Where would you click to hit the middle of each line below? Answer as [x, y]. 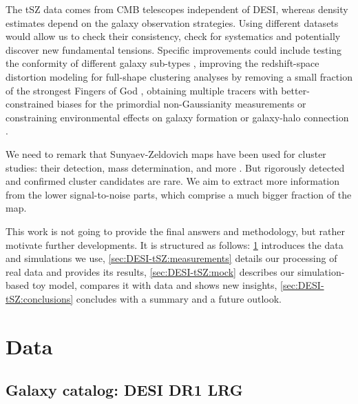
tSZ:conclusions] [40, 298]
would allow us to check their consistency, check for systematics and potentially [173, 36]
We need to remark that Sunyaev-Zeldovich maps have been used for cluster [166, 153]
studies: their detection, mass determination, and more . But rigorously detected [175, 167]
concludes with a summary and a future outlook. [179, 298]
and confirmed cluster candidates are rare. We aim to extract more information [173, 181]
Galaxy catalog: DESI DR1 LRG [124, 390]
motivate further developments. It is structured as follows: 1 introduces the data [175, 244]
